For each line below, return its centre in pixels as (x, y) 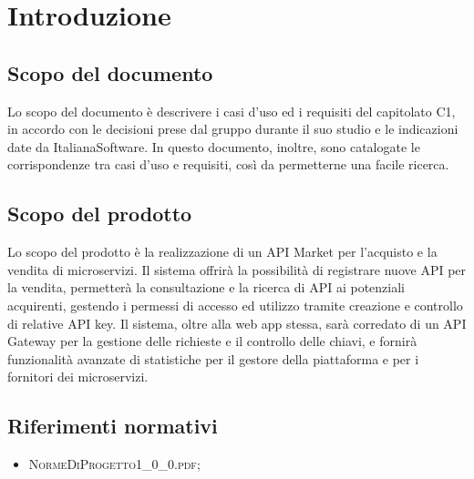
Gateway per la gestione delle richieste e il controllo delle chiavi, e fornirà (212, 341)
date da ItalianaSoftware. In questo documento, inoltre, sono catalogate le (214, 146)
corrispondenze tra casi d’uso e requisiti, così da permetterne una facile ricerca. (228, 164)
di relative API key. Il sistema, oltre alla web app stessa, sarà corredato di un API (237, 323)
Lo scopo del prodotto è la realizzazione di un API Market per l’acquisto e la (222, 252)
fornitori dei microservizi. (78, 377)
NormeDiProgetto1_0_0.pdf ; (114, 464)
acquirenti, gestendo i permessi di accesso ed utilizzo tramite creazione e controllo (235, 305)
